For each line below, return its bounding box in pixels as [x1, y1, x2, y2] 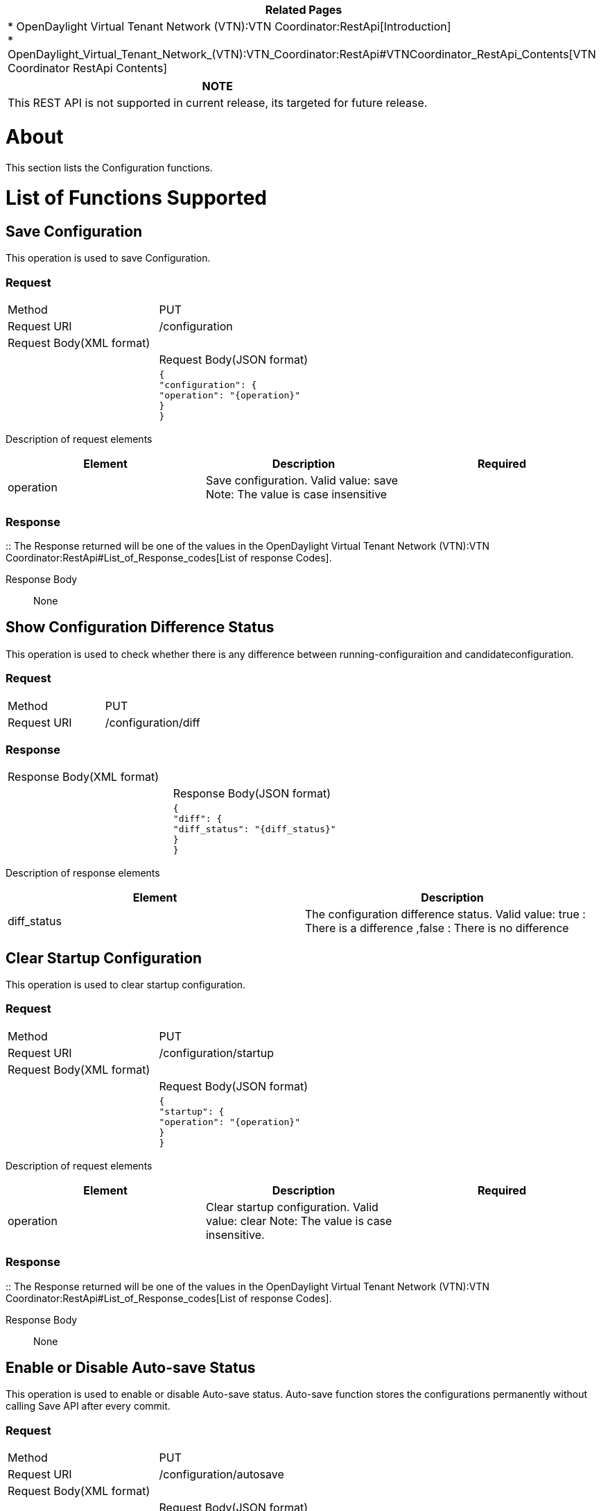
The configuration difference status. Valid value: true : [305, 907, 586, 922]
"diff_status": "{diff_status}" [173, 824, 336, 835]
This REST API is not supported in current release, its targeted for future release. [8, 96, 428, 110]
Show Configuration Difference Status [6, 618, 275, 636]
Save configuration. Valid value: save [205, 473, 399, 488]
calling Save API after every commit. [6, 1400, 171, 1412]
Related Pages [265, 3, 342, 17]
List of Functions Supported [6, 186, 268, 210]
